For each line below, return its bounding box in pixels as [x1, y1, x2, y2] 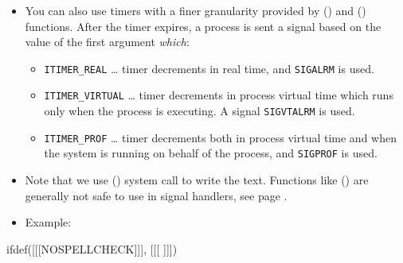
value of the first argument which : [25, 33, 190, 50]
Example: [25, 214, 72, 230]
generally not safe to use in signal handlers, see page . [25, 187, 288, 203]
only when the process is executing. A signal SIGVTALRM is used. [44, 102, 355, 119]
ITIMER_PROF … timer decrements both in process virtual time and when [44, 129, 397, 145]
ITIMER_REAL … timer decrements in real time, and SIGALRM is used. [44, 60, 374, 76]
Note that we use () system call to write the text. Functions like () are [25, 172, 369, 188]
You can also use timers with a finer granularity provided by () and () [25, 2, 366, 18]
